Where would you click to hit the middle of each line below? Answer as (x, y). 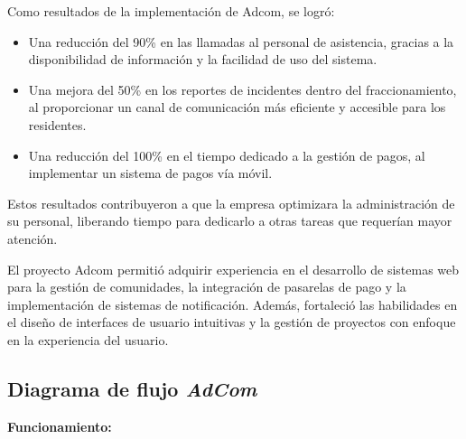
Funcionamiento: (60, 426)
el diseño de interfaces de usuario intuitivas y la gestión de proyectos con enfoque (232, 322)
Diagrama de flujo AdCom (132, 388)
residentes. (57, 124)
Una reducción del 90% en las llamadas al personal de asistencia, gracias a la (241, 41)
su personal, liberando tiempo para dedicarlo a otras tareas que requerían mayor (230, 221)
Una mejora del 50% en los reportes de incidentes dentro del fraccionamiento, (242, 89)
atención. (33, 238)
